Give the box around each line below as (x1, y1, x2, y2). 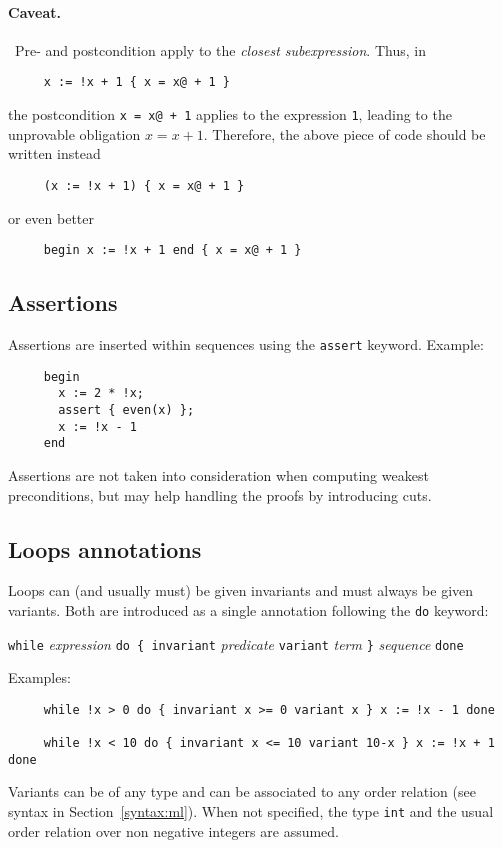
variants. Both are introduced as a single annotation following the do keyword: (8, 599, 489, 620)
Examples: (8, 667, 71, 688)
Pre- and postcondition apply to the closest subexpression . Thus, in (14, 39, 426, 60)
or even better (8, 207, 95, 228)
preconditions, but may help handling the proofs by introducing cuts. (8, 484, 432, 505)
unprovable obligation (8, 123, 141, 144)
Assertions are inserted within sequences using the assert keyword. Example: (8, 334, 484, 354)
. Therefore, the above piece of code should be (203, 123, 486, 144)
